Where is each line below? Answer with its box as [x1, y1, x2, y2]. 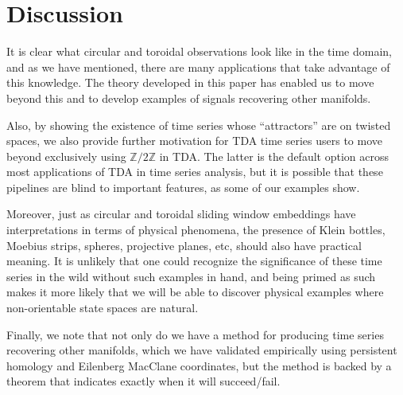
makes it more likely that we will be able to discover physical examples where [6, 284, 384, 300]
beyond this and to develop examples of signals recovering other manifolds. [6, 89, 371, 106]
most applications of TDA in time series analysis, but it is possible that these [6, 163, 383, 180]
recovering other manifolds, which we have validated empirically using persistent [6, 342, 397, 358]
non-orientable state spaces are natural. [6, 299, 199, 316]
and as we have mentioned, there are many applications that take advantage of [6, 58, 390, 75]
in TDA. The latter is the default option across [159, 147, 389, 164]
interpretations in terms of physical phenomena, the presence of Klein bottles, [6, 221, 386, 238]
